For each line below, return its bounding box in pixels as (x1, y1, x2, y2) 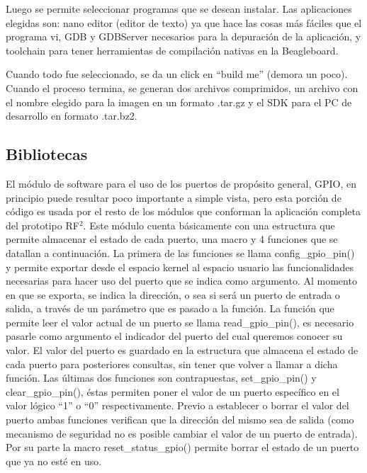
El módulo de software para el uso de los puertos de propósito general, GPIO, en (6, 176, 356, 190)
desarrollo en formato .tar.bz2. (6, 108, 137, 123)
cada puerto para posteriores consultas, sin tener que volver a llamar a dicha (6, 356, 338, 371)
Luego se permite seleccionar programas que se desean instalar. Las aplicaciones (6, 1, 352, 16)
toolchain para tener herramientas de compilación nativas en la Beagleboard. (6, 42, 339, 57)
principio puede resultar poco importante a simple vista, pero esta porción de (6, 190, 341, 205)
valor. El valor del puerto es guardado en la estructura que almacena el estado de (6, 343, 358, 358)
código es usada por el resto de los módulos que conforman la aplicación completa (6, 204, 361, 219)
